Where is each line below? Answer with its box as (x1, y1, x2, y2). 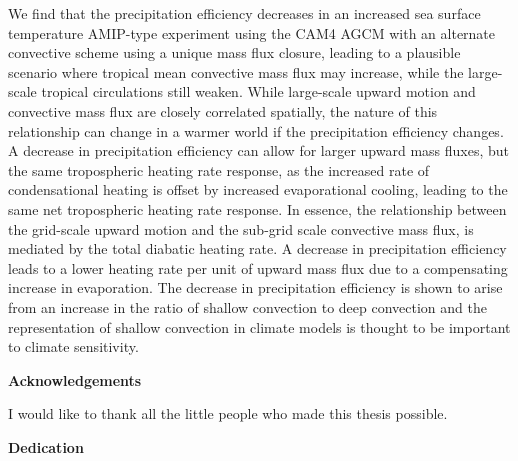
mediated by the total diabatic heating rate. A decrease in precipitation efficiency (8, 238, 507, 259)
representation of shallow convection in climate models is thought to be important (8, 316, 511, 337)
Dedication (8, 436, 84, 457)
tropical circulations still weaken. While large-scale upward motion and (41, 81, 476, 102)
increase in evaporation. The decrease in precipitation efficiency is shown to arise (8, 277, 503, 298)
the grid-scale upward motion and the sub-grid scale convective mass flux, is (8, 218, 474, 239)
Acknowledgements (8, 369, 142, 390)
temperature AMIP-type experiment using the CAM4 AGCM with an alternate (8, 22, 496, 43)
